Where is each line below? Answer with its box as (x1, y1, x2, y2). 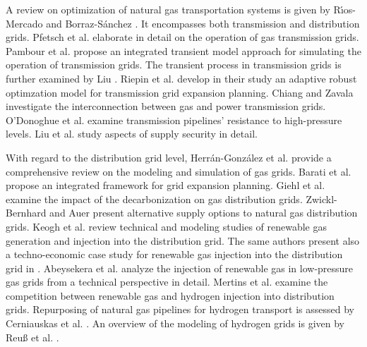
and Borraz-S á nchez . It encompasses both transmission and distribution (46, 16, 360, 30)
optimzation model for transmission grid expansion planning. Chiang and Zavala (6, 85, 354, 99)
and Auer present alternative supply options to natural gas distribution (49, 205, 358, 220)
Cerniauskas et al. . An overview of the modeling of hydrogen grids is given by (6, 316, 344, 331)
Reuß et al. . (6, 329, 59, 344)
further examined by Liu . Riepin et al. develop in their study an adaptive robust (6, 71, 357, 85)
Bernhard (6, 205, 47, 220)
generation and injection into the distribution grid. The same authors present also (6, 233, 360, 248)
